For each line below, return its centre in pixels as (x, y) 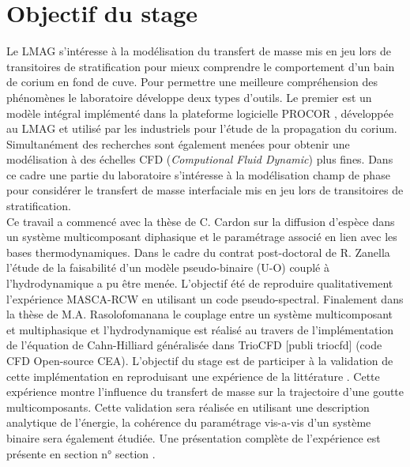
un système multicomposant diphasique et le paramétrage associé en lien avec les (202, 237)
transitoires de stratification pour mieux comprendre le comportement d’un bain (201, 66)
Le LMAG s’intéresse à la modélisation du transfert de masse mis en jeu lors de (199, 51)
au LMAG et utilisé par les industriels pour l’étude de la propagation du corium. (202, 128)
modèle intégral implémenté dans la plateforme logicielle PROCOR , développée (200, 113)
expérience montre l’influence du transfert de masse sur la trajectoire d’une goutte (205, 392)
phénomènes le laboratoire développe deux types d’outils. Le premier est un (189, 97)
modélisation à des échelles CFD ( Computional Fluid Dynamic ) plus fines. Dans (200, 159)
